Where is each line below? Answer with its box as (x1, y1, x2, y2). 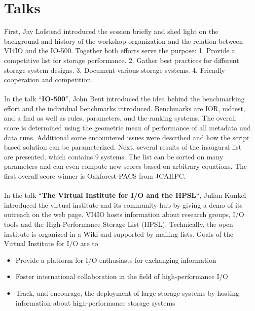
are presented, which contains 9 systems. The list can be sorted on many (4, 151, 223, 161)
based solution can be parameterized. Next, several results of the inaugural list (4, 142, 242, 152)
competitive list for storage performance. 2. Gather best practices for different (4, 55, 239, 65)
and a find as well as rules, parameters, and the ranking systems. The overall (4, 113, 236, 123)
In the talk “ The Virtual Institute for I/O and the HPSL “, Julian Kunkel (4, 190, 246, 200)
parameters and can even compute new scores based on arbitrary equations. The (4, 161, 247, 171)
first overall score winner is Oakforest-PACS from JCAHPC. (4, 171, 186, 181)
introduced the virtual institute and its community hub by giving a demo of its (4, 199, 243, 210)
